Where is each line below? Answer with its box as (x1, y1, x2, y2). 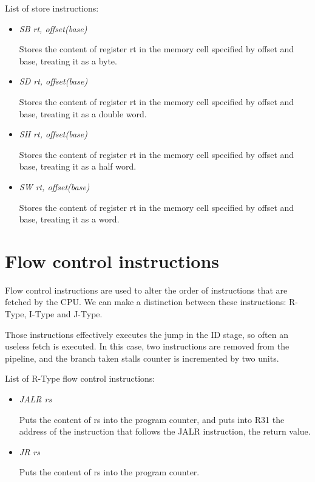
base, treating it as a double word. (19, 107, 147, 120)
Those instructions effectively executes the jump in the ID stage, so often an (5, 328, 288, 340)
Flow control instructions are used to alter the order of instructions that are (5, 283, 288, 296)
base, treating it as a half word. (19, 160, 137, 173)
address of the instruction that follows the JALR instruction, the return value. (19, 425, 311, 438)
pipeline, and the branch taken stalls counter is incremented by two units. (5, 351, 279, 364)
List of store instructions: (5, 2, 99, 14)
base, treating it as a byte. (19, 54, 117, 67)
